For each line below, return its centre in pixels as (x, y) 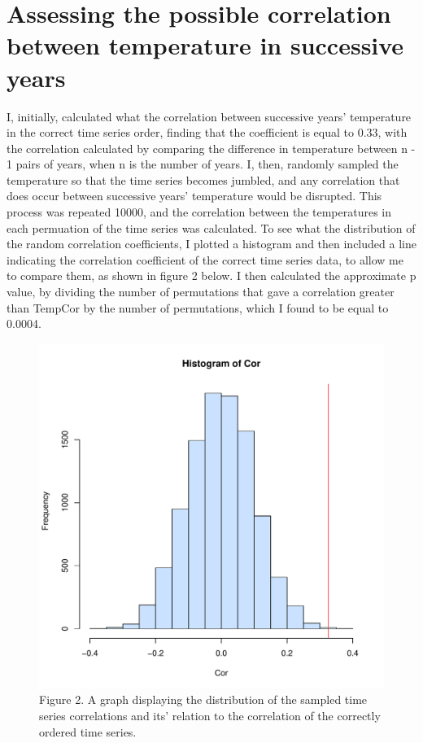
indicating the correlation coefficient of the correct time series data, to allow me (205, 259)
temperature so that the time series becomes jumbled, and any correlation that (203, 179)
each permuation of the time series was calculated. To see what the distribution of (211, 227)
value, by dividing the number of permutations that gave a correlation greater (201, 292)
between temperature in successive (205, 45)
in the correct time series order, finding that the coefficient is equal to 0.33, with (207, 132)
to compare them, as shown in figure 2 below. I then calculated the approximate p (211, 275)
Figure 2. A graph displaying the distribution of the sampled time (203, 699)
